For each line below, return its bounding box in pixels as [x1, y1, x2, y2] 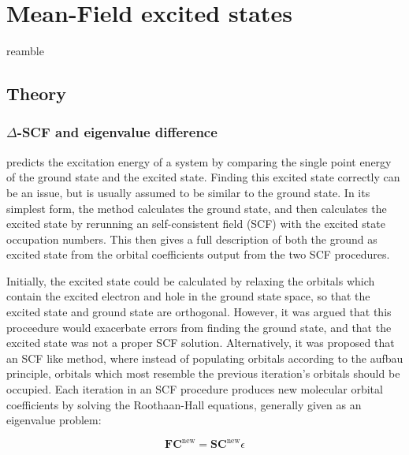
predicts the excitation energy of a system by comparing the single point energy [6, 153, 392, 170]
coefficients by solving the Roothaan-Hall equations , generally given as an [6, 396, 362, 412]
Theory [6, 81, 67, 106]
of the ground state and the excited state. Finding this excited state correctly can [6, 169, 400, 185]
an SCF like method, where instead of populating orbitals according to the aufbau [6, 349, 403, 366]
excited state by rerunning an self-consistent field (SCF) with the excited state [6, 215, 385, 232]
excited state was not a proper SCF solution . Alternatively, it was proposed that [6, 334, 395, 351]
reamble [6, 43, 44, 59]
